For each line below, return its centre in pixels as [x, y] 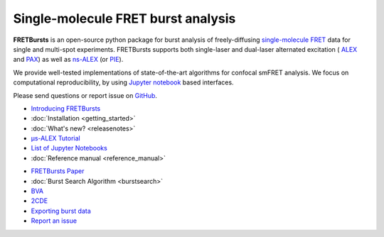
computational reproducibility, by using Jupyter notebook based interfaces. [123, 82]
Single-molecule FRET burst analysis [124, 18]
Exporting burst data [61, 211]
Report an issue [54, 221]
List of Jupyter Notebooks [69, 148]
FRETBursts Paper [58, 171]
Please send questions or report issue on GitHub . [85, 95]
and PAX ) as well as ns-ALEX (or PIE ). [68, 60]
